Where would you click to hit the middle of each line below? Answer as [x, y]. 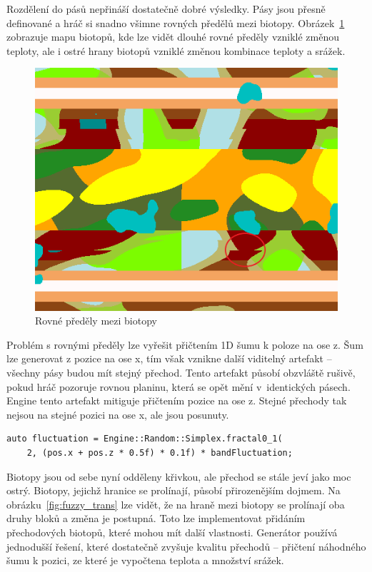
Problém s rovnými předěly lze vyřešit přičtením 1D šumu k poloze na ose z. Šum [185, 344]
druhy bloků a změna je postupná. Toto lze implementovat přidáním [156, 518]
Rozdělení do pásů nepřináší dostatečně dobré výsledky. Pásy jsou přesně [166, 9]
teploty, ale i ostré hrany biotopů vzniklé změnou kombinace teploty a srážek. [176, 50]
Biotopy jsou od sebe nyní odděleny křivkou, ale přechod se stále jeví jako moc [179, 476]
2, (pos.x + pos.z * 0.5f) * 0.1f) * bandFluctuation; [160, 453]
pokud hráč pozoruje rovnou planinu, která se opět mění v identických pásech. [179, 386]
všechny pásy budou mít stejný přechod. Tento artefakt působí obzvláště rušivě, [181, 372]
